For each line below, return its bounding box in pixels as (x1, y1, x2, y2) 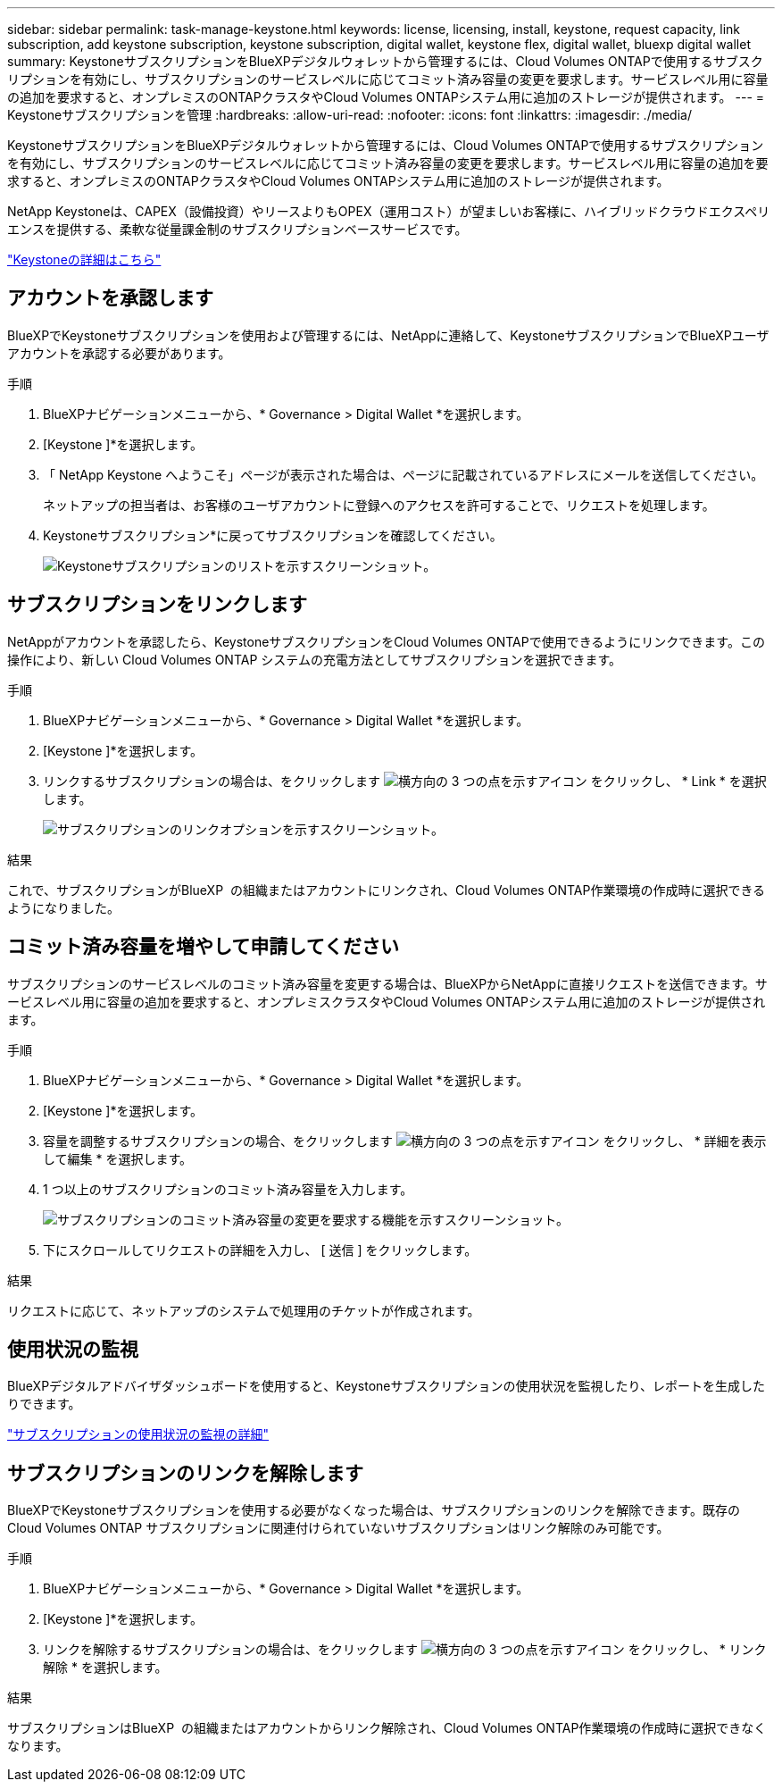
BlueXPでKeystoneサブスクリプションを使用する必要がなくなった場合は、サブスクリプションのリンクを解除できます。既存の (7, 1502, 740, 1518)
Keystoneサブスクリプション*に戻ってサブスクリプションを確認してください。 (43, 527, 503, 543)
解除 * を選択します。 (43, 1659, 168, 1676)
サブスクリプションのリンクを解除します (7, 1461, 363, 1484)
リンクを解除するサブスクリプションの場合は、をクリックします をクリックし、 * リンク (43, 1642, 767, 1658)
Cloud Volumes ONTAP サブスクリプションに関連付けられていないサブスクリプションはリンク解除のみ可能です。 (7, 1520, 670, 1536)
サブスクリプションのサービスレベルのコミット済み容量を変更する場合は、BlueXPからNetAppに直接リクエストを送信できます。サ (7, 975, 768, 991)
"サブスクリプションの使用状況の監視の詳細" (7, 1426, 270, 1442)
